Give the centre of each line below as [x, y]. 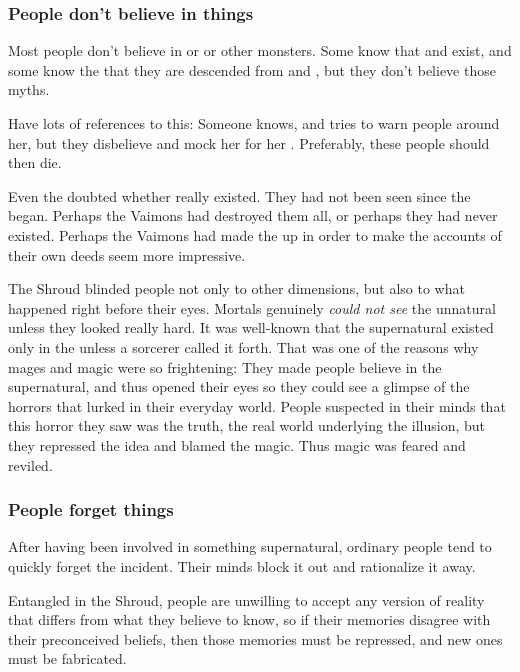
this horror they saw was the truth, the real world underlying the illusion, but [247, 425]
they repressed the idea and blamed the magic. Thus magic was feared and [237, 444]
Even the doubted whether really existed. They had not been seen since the [239, 195]
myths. [29, 89]
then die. [35, 162]
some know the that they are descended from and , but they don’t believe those [252, 69]
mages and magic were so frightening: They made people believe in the [225, 366]
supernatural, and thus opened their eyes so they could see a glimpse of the [239, 386]
